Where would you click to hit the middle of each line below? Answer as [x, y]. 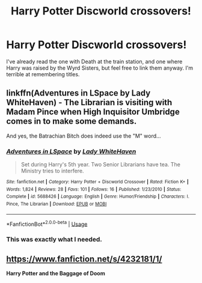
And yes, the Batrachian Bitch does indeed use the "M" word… [84, 136]
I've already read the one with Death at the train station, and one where [94, 61]
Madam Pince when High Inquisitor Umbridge [93, 112]
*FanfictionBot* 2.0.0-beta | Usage [47, 224]
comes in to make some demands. [72, 121]
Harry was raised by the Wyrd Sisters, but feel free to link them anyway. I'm [100, 68]
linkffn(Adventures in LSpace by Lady [78, 93]
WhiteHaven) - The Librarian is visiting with [89, 102]
